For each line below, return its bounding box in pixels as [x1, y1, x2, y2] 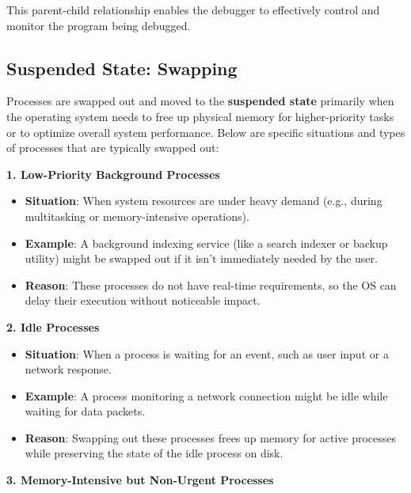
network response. [25, 361, 112, 377]
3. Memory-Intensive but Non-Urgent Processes [6, 472, 274, 488]
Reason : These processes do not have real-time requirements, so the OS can [25, 276, 397, 293]
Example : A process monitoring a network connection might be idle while [25, 387, 388, 404]
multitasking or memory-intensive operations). [25, 207, 249, 224]
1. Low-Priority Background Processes [6, 165, 220, 182]
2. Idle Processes [6, 318, 100, 335]
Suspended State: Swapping [6, 55, 238, 80]
